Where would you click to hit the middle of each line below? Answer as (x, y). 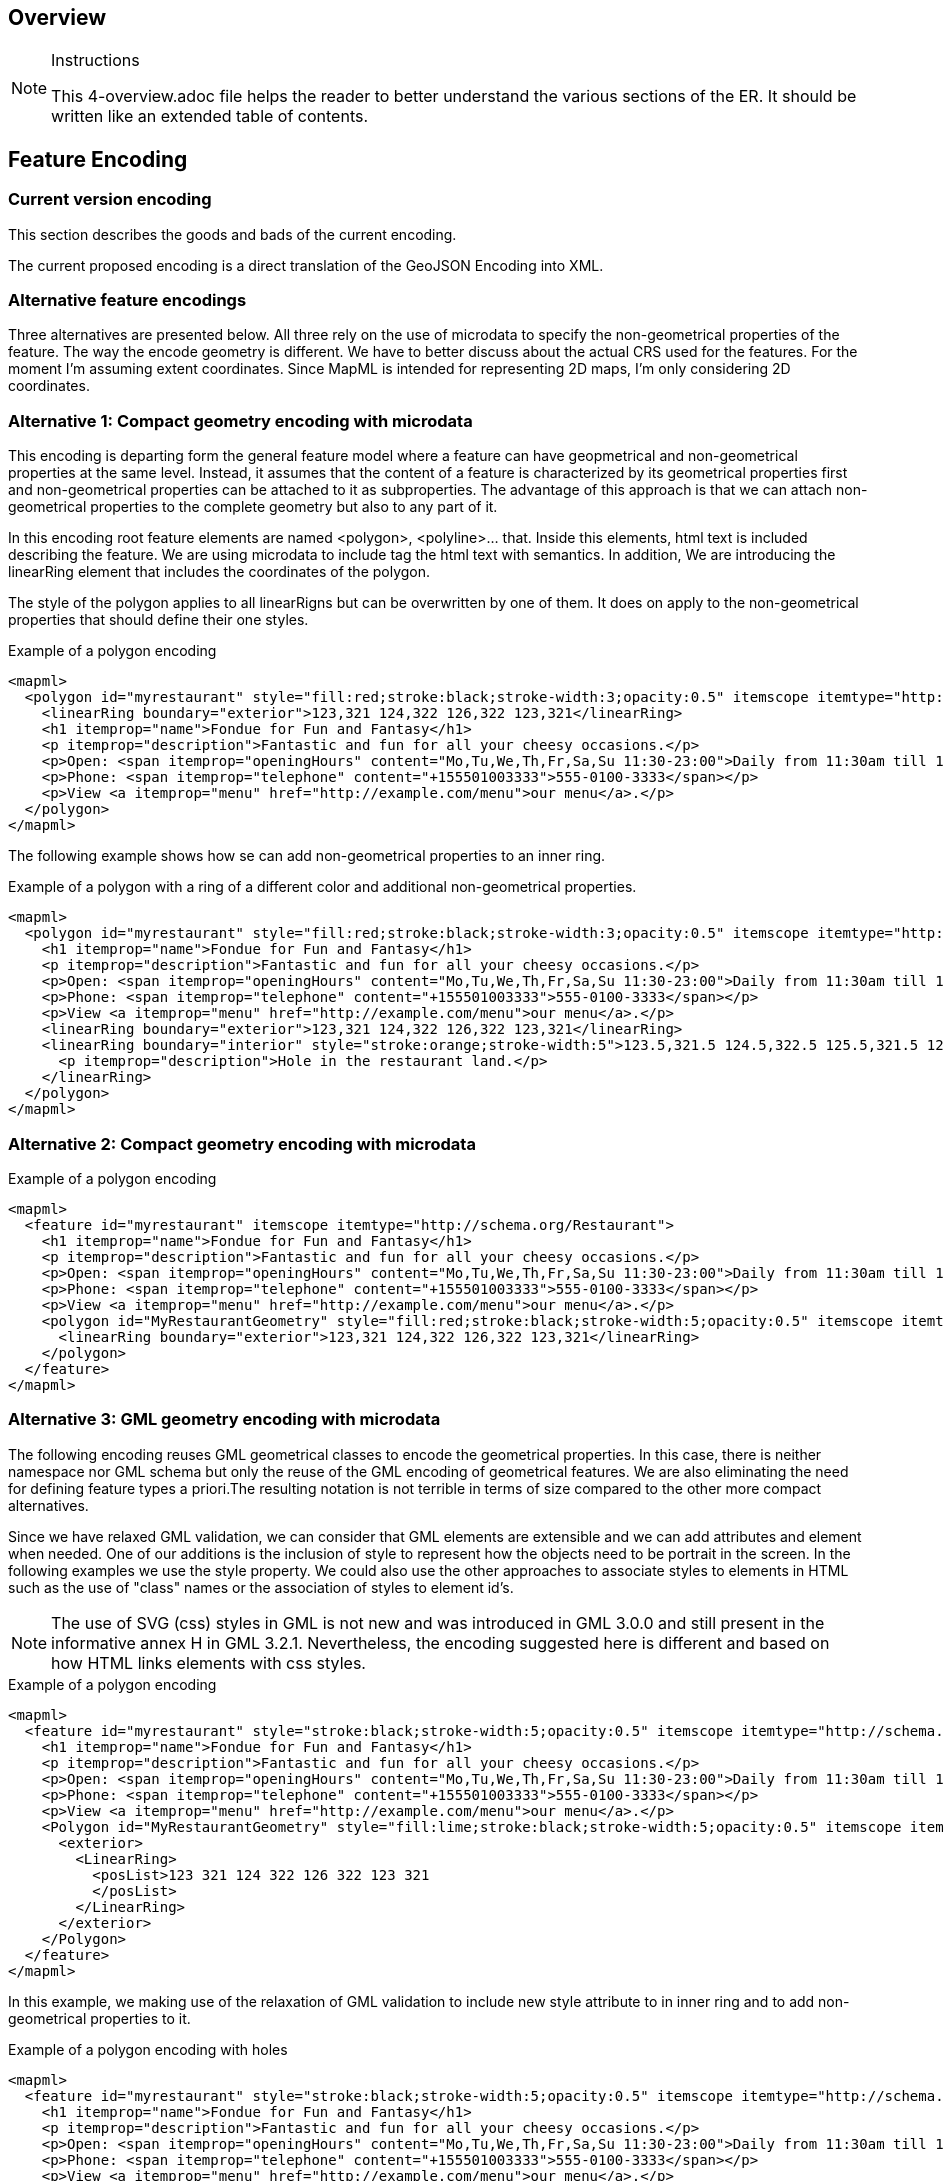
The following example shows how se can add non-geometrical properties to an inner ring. (307, 856)
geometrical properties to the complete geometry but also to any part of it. (253, 507)
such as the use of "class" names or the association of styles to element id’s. (261, 1587)
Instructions (95, 60)
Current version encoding (110, 199)
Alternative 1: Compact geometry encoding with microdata (240, 420)
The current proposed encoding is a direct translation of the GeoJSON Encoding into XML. (306, 265)
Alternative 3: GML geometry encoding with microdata (224, 1419)
